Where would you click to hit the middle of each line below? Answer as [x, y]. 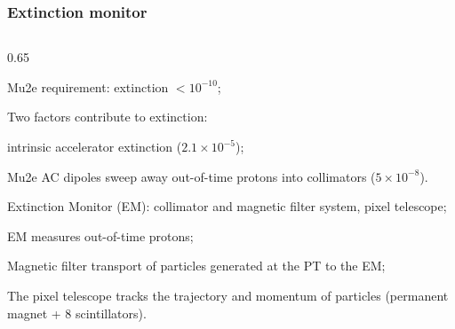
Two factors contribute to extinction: [108, 117]
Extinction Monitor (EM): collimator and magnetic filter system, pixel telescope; [227, 206]
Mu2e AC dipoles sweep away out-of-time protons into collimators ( [192, 176]
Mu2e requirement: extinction [88, 86]
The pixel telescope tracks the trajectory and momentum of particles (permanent [228, 295]
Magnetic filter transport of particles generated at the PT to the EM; [196, 266]
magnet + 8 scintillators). [77, 313]
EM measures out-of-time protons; [100, 235]
